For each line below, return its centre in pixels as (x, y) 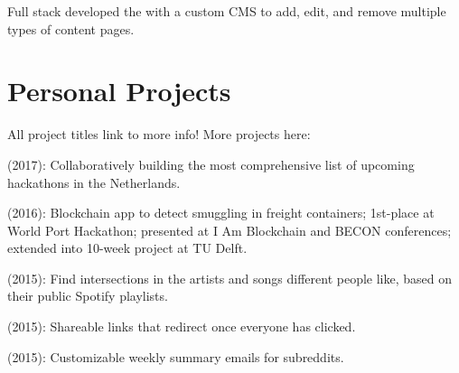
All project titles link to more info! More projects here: (159, 134)
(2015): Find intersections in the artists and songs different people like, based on (230, 278)
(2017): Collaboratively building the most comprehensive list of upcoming (211, 164)
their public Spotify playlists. (88, 296)
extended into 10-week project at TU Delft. (127, 248)
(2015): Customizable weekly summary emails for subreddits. (176, 356)
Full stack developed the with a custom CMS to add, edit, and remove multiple (227, 11)
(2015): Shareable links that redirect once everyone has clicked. (182, 326)
